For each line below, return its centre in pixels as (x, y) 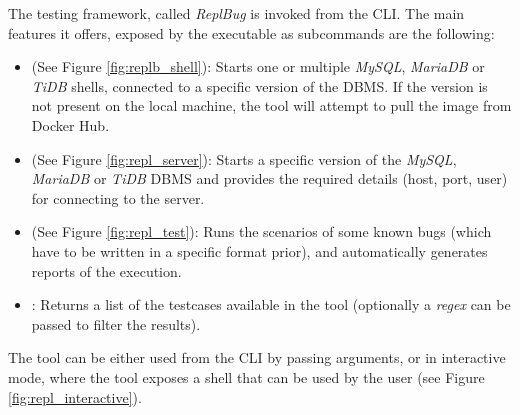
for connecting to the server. (118, 197)
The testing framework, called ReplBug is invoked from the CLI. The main (236, 13)
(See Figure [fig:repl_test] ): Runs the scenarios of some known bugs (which (261, 231)
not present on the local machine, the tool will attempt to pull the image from (271, 105)
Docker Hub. (70, 124)
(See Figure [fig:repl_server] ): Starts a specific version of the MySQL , (244, 158)
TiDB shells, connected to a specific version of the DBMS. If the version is (259, 85)
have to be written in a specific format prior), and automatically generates (259, 250)
